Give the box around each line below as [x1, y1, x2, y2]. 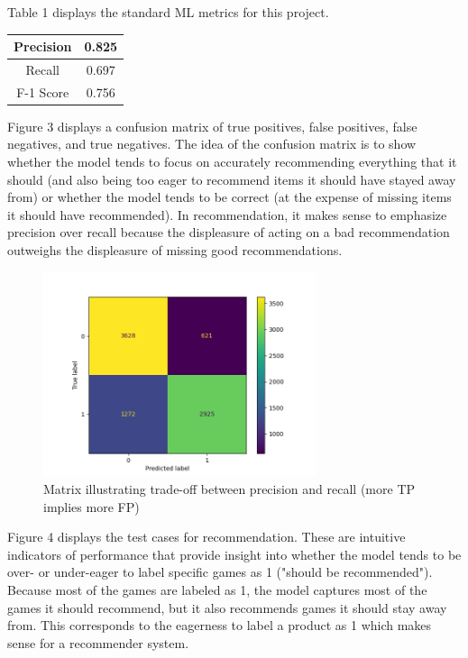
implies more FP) [43, 497, 140, 516]
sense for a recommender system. [7, 633, 189, 652]
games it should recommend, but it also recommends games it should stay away [7, 598, 447, 617]
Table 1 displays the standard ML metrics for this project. [7, 3, 329, 21]
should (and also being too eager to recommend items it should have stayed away [7, 169, 456, 188]
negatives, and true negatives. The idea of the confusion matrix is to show [7, 134, 417, 153]
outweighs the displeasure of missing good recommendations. [7, 241, 343, 260]
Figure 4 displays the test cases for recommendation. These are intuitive [7, 527, 406, 546]
